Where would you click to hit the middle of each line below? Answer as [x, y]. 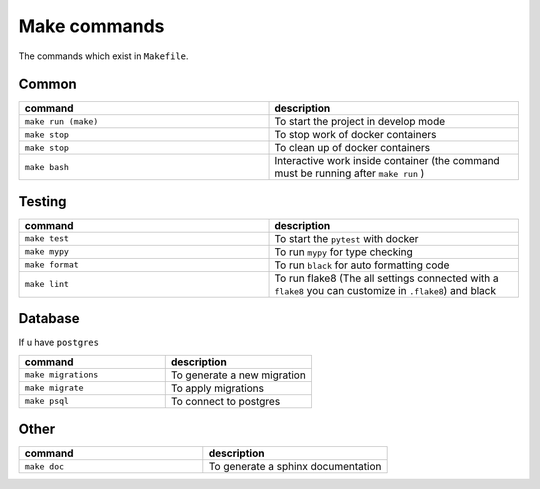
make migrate [54, 388]
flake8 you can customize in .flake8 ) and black [385, 290]
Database [49, 318]
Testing [42, 201]
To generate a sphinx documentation [295, 467]
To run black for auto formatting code [362, 265]
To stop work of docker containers [355, 135]
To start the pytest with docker [346, 238]
